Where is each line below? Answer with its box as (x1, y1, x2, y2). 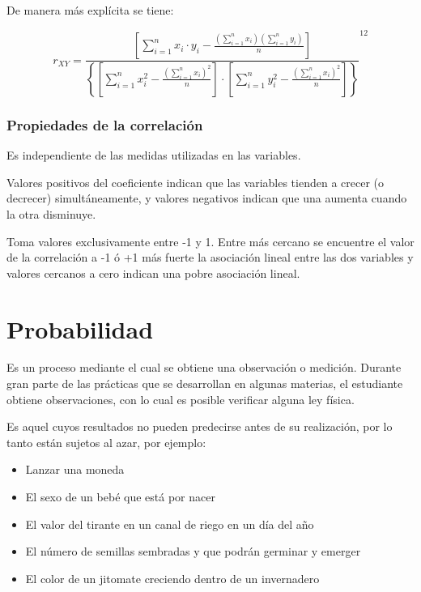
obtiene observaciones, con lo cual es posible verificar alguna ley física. (6, 390, 355, 407)
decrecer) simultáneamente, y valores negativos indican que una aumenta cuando (6, 190, 407, 207)
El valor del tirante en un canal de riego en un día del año (25, 515, 314, 532)
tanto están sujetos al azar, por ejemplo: (6, 433, 206, 450)
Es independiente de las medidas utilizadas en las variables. (6, 147, 301, 164)
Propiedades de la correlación (6, 114, 203, 134)
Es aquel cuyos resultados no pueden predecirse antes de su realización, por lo (6, 418, 393, 435)
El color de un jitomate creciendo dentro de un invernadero (25, 569, 320, 586)
